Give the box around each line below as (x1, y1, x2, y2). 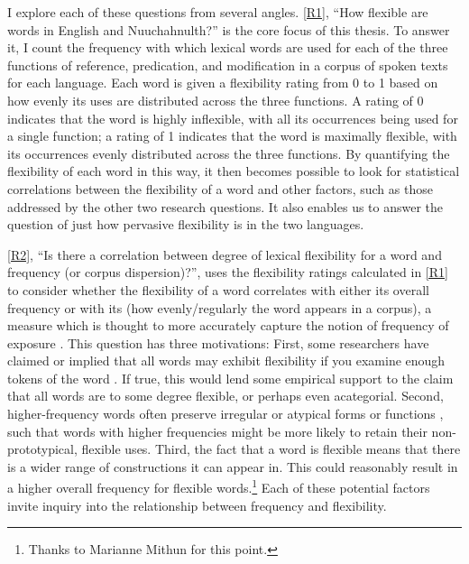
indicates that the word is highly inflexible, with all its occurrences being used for (7, 108, 458, 127)
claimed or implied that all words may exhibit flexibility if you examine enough (7, 351, 446, 370)
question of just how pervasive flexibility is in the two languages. (7, 215, 364, 234)
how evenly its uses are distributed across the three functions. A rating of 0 (7, 90, 424, 109)
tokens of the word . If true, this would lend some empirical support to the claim (7, 368, 454, 387)
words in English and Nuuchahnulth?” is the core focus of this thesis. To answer (7, 20, 450, 39)
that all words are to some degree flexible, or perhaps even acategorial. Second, (7, 386, 444, 405)
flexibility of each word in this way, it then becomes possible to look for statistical (7, 162, 460, 180)
